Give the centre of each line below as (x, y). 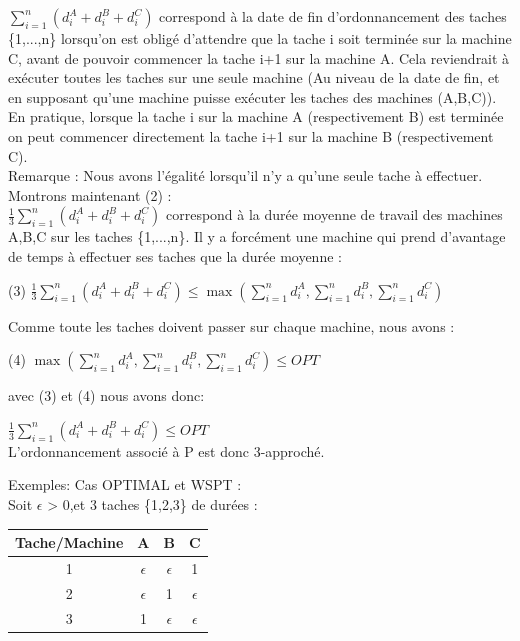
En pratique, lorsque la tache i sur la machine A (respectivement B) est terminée (256, 116)
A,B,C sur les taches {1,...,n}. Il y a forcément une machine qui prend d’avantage (257, 236)
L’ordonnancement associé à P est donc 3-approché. (166, 450)
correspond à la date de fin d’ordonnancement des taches (333, 16)
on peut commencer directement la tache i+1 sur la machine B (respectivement (251, 135)
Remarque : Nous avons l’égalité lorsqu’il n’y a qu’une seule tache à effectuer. (245, 175)
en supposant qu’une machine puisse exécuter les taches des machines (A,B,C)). (252, 96)
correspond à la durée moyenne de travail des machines (334, 214)
